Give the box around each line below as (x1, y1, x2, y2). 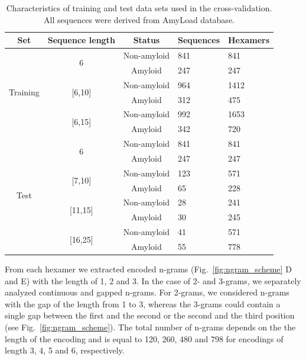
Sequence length (47, 34, 115, 46)
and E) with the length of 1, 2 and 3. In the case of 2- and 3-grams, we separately (5, 274, 301, 287)
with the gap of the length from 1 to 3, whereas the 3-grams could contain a (5, 297, 281, 310)
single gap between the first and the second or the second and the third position (5, 309, 295, 322)
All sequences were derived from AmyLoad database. (44, 13, 235, 25)
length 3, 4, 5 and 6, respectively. (5, 344, 125, 356)
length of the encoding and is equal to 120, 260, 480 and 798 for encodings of (5, 332, 284, 345)
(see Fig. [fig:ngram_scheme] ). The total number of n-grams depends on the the (5, 321, 296, 333)
